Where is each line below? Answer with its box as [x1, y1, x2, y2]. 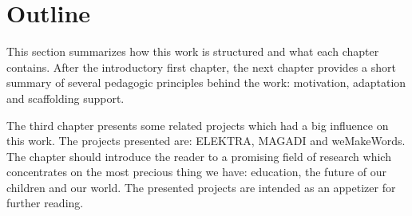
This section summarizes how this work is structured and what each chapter [6, 43, 379, 60]
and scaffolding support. [6, 89, 125, 106]
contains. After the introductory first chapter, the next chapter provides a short [6, 58, 396, 75]
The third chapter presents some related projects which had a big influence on [6, 116, 389, 133]
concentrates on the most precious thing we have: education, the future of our [6, 163, 386, 180]
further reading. [6, 194, 84, 211]
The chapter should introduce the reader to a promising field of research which [6, 147, 391, 164]
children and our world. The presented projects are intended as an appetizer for [6, 179, 396, 195]
